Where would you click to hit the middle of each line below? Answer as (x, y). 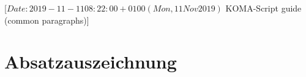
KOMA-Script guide (263, 8)
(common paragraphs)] (47, 20)
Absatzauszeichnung (91, 62)
